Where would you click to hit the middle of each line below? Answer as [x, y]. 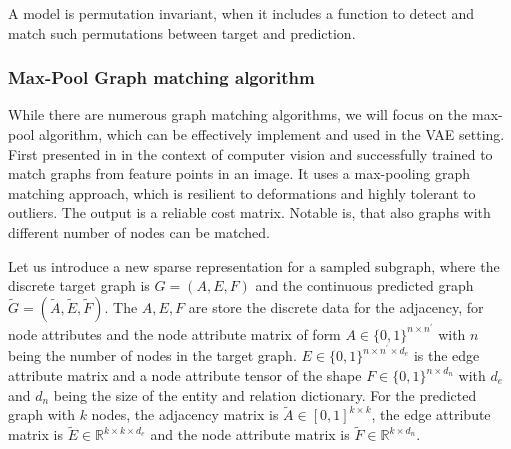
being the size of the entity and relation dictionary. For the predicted [265, 394]
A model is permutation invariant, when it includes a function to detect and [241, 13]
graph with [41, 414]
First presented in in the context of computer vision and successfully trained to [250, 153]
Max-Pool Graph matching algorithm [161, 77]
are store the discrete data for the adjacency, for [336, 306]
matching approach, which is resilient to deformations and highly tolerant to [242, 192]
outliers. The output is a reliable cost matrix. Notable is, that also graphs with [249, 212]
